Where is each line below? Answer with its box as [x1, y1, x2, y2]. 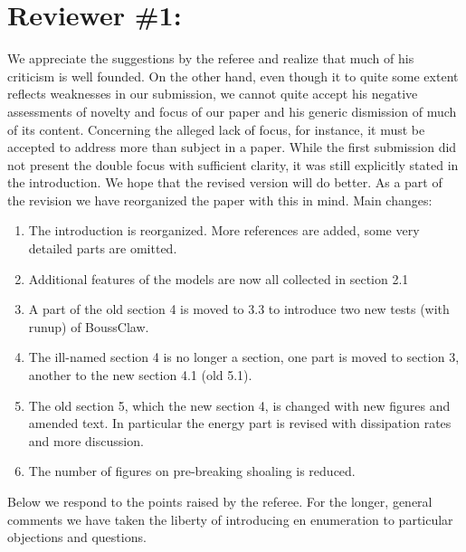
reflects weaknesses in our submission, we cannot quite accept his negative [7, 84, 418, 103]
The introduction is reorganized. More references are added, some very [28, 221, 420, 240]
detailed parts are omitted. [28, 239, 177, 258]
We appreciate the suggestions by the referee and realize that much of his [7, 49, 414, 68]
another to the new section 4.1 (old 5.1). [28, 366, 252, 385]
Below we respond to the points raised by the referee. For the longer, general [7, 492, 433, 510]
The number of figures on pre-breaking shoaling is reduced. [28, 462, 356, 481]
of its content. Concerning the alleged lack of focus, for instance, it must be [7, 119, 425, 138]
